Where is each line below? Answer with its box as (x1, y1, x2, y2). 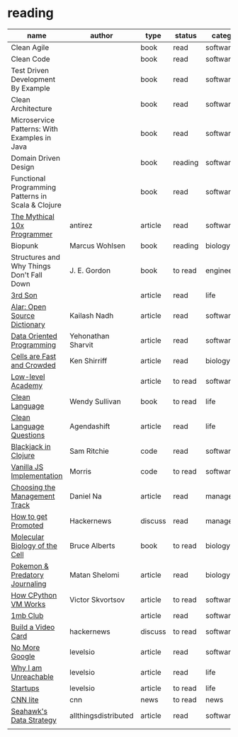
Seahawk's (11, 706, 48, 716)
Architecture (11, 103, 52, 113)
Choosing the (11, 482, 56, 492)
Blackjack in (11, 441, 51, 451)
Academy (11, 380, 43, 390)
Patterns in (11, 191, 47, 201)
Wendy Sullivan (69, 396, 122, 406)
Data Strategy (11, 715, 57, 725)
